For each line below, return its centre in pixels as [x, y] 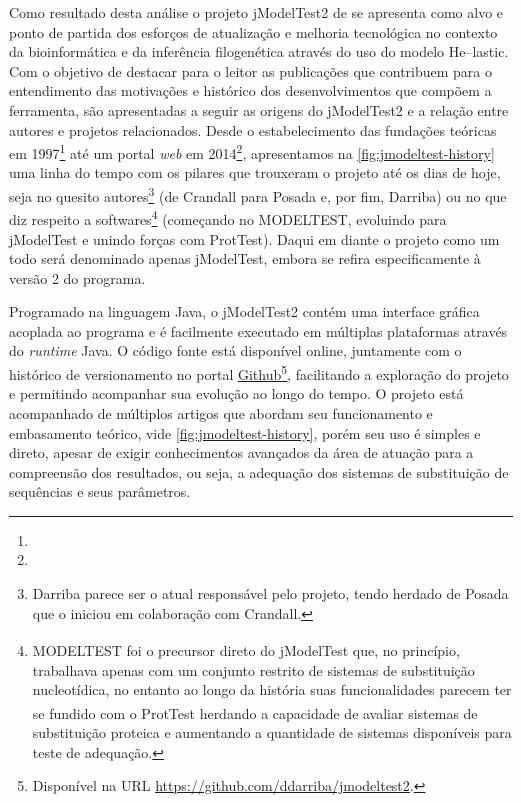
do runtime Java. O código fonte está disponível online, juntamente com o [235, 350]
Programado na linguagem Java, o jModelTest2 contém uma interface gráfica [244, 311]
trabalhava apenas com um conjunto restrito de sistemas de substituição [253, 669]
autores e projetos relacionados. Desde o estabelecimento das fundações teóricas [253, 129]
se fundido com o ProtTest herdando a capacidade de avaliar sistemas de [255, 712]
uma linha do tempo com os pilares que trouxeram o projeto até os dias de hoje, [255, 172]
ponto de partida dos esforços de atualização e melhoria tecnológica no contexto [253, 31]
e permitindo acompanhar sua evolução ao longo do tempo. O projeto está [236, 393]
